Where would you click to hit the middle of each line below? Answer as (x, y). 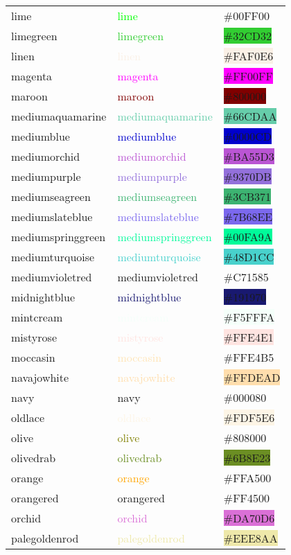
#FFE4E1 (248, 337)
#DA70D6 (249, 518)
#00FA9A (248, 237)
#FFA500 (247, 478)
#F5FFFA (249, 317)
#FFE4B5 (249, 357)
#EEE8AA (250, 538)
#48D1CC (249, 257)
